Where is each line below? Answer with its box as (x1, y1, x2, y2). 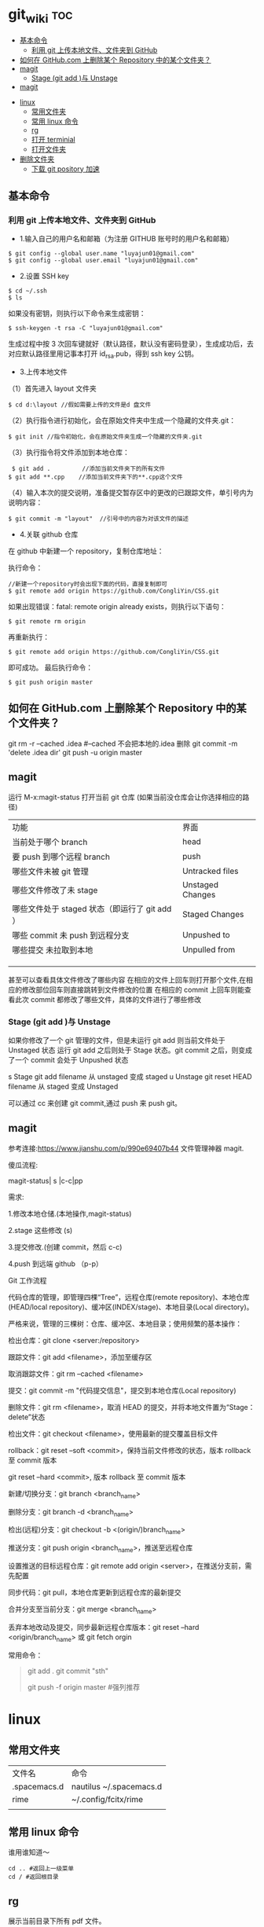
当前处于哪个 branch (12, 836, 88, 847)
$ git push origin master (8, 678, 93, 687)
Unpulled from (181, 944, 236, 955)
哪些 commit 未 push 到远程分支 (12, 930, 130, 941)
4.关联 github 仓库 (19, 530, 79, 539)
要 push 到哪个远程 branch (12, 851, 110, 862)
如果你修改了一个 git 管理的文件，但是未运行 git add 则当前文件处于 (8, 1035, 225, 1044)
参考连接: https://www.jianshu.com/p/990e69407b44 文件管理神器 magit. (8, 1143, 244, 1153)
